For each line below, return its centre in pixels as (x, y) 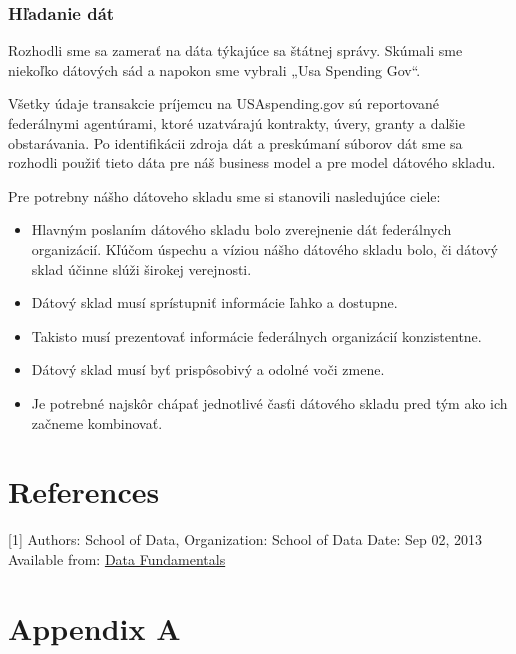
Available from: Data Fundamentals (117, 558)
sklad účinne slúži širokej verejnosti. (141, 268)
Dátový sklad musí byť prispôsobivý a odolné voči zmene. (208, 369)
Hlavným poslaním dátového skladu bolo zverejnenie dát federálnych (241, 229)
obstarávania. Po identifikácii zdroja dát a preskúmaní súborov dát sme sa (235, 142)
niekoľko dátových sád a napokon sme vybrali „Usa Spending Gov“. (214, 69)
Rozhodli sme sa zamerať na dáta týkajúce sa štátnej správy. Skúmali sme (235, 50)
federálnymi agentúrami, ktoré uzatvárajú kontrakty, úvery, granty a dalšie (236, 123)
